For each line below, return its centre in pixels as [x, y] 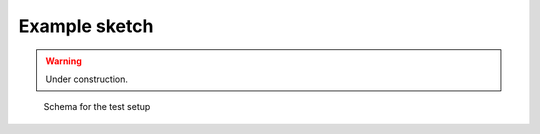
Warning [63, 61]
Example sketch [86, 26]
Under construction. [87, 79]
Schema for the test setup [97, 107]
